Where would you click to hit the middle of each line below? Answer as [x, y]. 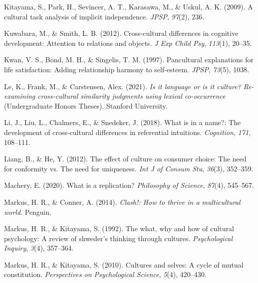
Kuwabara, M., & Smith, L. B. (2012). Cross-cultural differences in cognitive [121, 33]
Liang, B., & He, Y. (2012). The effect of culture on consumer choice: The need [125, 159]
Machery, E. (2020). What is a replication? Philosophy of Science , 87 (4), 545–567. [129, 185]
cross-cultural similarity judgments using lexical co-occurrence [131, 96]
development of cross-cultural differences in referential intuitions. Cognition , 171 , [128, 132]
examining [20, 96]
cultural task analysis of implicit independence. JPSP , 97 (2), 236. [104, 16]
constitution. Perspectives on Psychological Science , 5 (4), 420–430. [105, 274]
